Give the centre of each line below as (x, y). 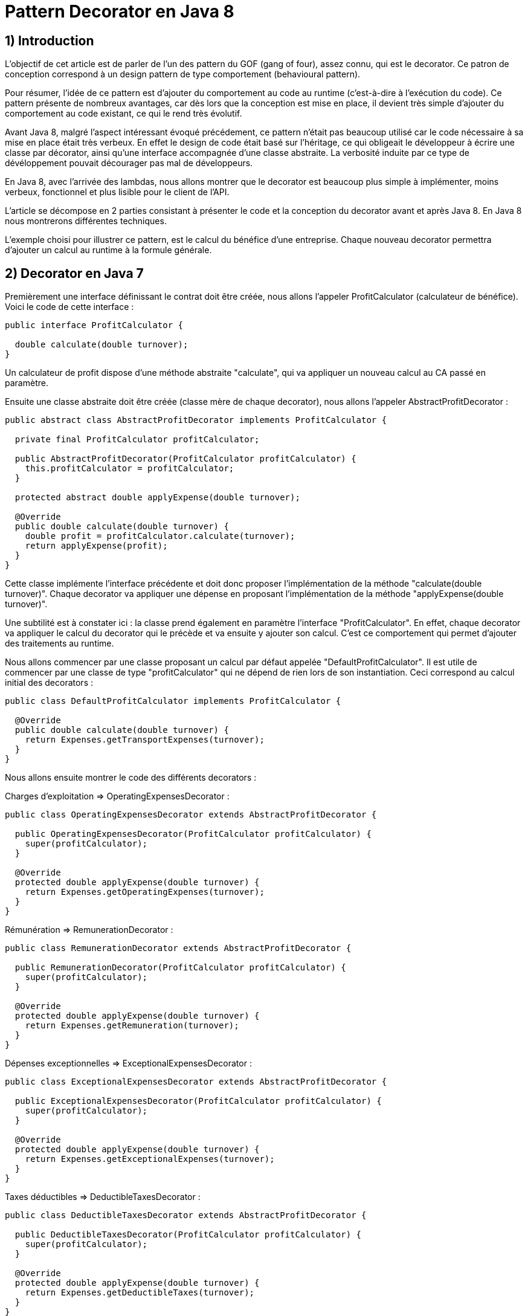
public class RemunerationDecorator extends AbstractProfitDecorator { (178, 948)
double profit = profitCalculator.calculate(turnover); (160, 536)
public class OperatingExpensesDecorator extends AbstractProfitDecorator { (191, 815)
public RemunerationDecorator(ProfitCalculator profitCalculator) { (180, 968)
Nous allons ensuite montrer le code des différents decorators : (131, 778)
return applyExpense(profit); (96, 546)
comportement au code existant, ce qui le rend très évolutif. (124, 114)
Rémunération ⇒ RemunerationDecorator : (89, 930)
